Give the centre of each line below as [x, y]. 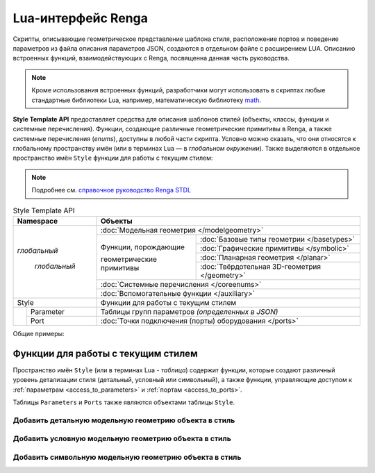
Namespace [37, 221]
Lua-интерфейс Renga [81, 18]
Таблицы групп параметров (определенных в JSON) [189, 312]
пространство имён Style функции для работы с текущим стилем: [113, 158]
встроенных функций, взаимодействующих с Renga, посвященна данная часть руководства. [151, 58]
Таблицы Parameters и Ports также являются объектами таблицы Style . [124, 402]
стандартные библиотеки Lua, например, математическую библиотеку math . [147, 100]
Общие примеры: [39, 334]
